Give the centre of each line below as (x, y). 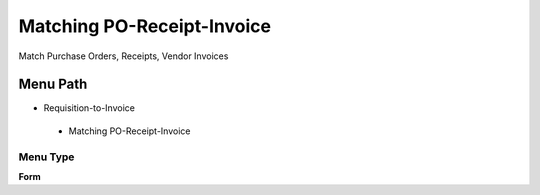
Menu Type (46, 157)
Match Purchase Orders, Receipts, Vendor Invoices (123, 56)
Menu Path (53, 84)
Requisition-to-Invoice (89, 108)
